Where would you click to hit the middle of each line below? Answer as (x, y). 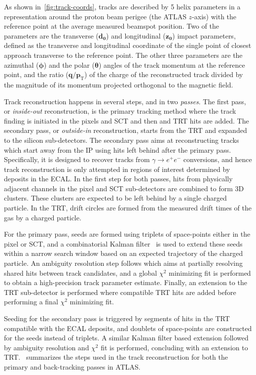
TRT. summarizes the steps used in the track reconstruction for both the (116, 357)
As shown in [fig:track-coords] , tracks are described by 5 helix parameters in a (122, 6)
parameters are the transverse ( (51, 35)
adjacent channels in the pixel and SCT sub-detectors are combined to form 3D (124, 188)
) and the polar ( (69, 64)
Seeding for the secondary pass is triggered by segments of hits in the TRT (117, 318)
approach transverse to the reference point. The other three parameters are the (123, 55)
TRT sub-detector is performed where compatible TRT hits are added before (120, 292)
